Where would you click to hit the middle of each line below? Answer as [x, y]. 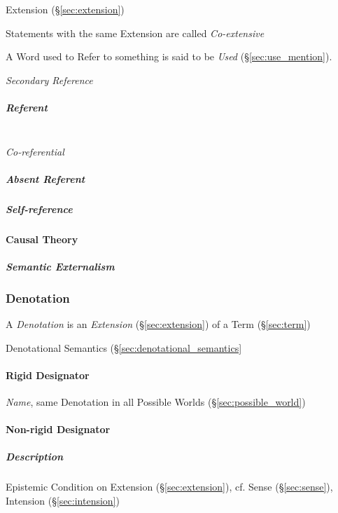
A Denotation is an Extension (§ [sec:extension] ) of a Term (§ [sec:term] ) [158, 324]
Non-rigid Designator [58, 429]
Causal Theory [42, 239]
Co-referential [35, 151]
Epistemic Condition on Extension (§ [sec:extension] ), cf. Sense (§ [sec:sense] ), [169, 487]
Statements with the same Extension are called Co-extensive [135, 33]
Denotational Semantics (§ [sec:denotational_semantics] [124, 347]
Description [35, 457]
